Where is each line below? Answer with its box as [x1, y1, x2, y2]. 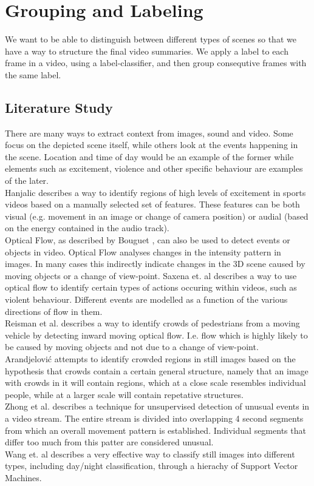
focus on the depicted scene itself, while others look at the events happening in [5, 138, 298, 151]
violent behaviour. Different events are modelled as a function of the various [5, 293, 288, 306]
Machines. [5, 471, 42, 484]
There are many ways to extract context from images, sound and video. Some [5, 126, 293, 139]
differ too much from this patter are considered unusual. [5, 436, 214, 448]
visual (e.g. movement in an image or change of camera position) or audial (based [5, 209, 309, 222]
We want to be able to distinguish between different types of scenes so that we [5, 33, 296, 46]
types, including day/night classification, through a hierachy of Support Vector [5, 459, 298, 472]
